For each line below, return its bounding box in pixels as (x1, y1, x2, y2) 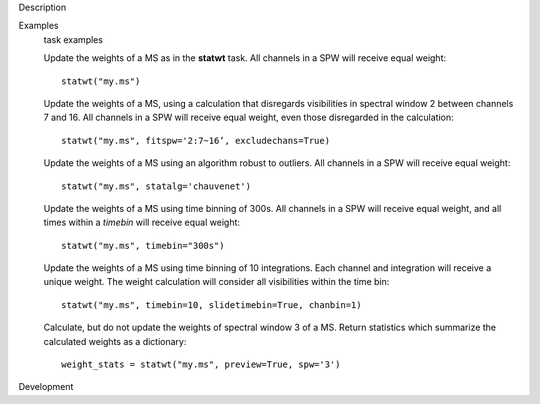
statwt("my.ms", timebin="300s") (61, 240, 225, 251)
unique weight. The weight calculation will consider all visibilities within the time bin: (43, 276, 390, 288)
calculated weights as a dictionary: (43, 335, 187, 347)
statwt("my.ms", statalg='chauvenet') (61, 180, 252, 192)
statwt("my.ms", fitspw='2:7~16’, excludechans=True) (61, 135, 330, 146)
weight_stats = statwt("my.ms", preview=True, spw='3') (61, 359, 341, 370)
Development (18, 381, 74, 393)
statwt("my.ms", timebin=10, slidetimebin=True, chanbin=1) (61, 299, 362, 310)
